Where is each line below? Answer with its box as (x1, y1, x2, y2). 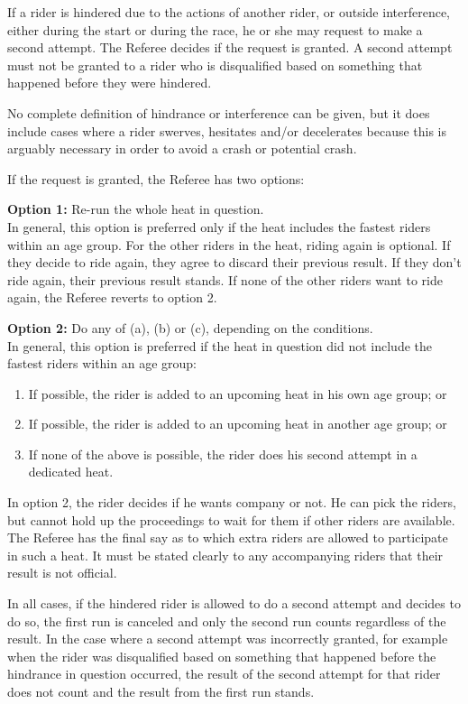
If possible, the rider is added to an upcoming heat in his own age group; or (28, 384, 447, 403)
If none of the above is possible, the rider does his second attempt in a (28, 444, 418, 463)
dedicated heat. (28, 462, 114, 481)
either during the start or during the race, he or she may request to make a (7, 20, 423, 39)
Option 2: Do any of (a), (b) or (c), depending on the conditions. (7, 318, 373, 337)
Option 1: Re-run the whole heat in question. (7, 199, 264, 218)
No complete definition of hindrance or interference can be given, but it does (7, 103, 430, 122)
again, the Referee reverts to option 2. (7, 288, 217, 307)
